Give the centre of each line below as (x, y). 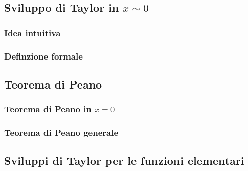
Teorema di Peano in (48, 109)
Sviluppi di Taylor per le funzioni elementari (124, 161)
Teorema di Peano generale (61, 133)
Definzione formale (43, 56)
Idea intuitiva (32, 32)
